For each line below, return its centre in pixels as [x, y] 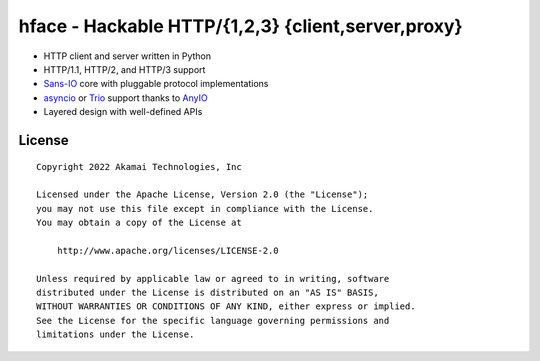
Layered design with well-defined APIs [123, 112]
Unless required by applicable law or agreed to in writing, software [213, 278]
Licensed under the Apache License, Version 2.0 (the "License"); [202, 194]
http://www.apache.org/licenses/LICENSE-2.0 [167, 250]
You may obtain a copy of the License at [139, 223]
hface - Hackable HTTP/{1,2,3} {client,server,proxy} [241, 26]
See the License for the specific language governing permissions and [213, 320]
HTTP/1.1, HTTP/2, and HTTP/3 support [124, 69]
